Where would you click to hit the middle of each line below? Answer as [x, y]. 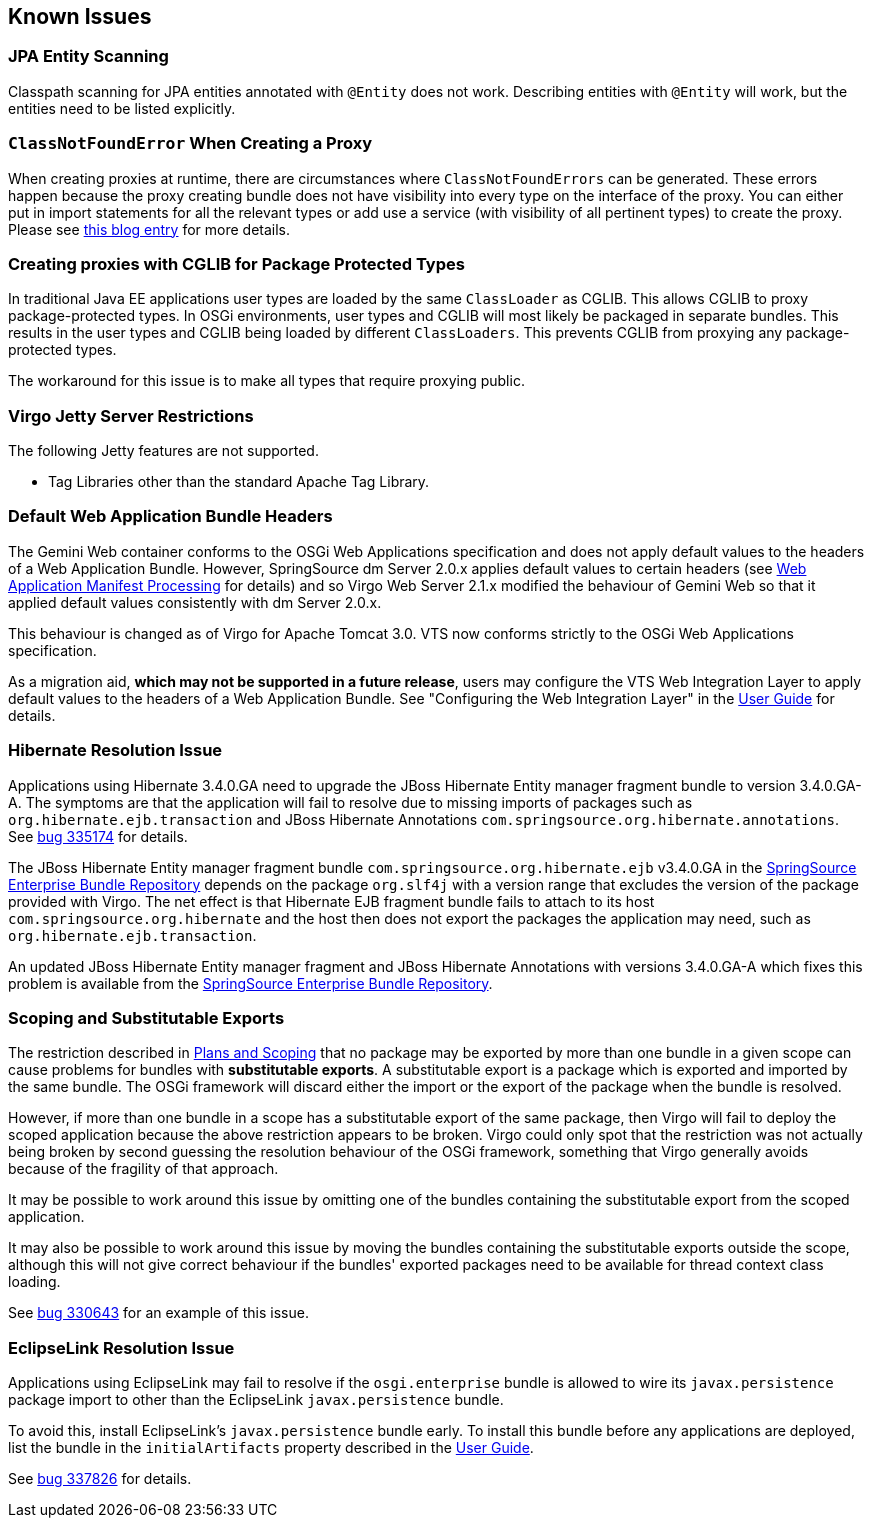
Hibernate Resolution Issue [115, 750]
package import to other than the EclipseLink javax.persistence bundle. [256, 1400]
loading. [34, 1282]
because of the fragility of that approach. [143, 1169]
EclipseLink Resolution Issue [121, 1347]
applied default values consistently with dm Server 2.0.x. [195, 602]
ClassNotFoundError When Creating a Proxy [190, 143]
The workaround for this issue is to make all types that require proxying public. [266, 381]
